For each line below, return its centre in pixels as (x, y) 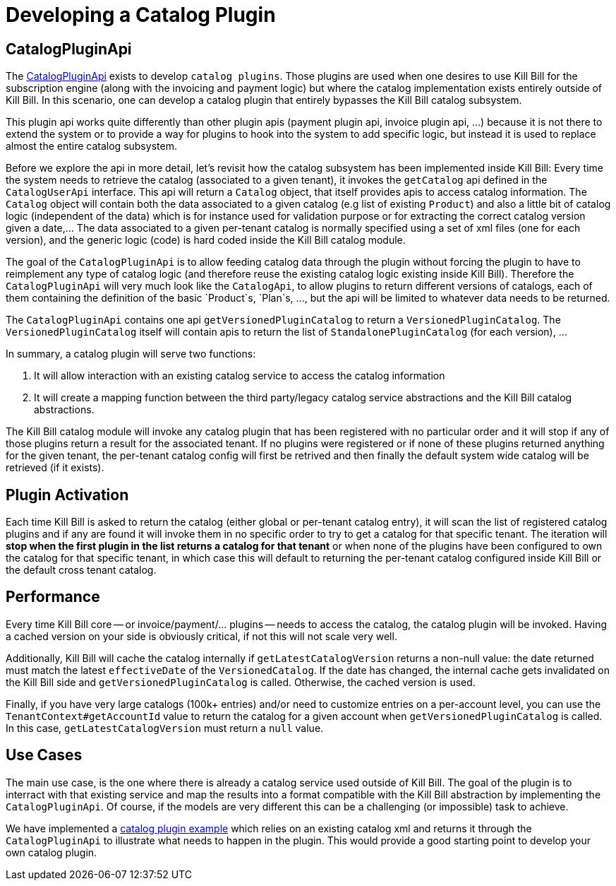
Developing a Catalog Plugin (141, 15)
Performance (53, 597)
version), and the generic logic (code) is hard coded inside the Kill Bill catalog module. (206, 240)
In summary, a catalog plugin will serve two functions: (131, 354)
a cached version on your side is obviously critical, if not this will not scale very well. (201, 636)
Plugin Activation (67, 495)
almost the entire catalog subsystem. (91, 146)
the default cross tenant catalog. (81, 570)
